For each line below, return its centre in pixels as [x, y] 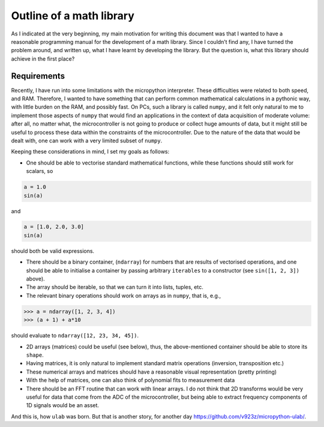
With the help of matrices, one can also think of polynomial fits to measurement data [130, 380]
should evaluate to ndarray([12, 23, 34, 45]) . [75, 336]
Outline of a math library [73, 16]
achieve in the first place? [43, 59]
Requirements [38, 76]
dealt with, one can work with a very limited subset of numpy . [87, 141]
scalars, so [40, 171]
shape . [35, 355]
